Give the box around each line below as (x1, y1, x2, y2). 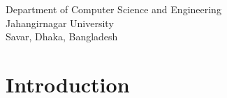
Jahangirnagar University (6, 15, 114, 30)
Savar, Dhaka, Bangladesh (6, 29, 118, 44)
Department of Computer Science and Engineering (6, 2, 221, 16)
